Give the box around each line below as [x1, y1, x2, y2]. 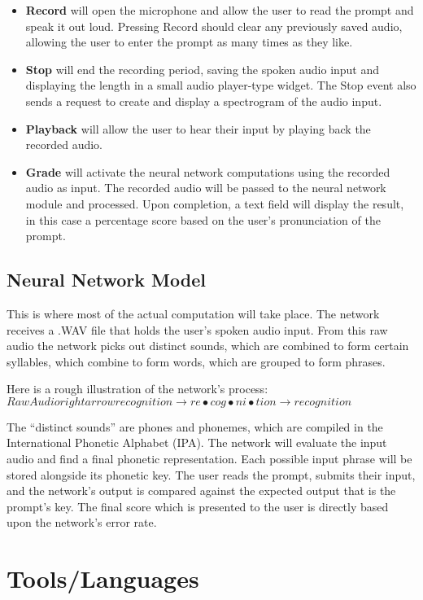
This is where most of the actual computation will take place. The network [7, 304, 380, 322]
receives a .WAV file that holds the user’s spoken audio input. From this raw [7, 321, 388, 338]
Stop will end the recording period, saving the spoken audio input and [25, 60, 380, 77]
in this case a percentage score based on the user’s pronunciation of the [25, 211, 381, 228]
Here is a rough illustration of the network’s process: [7, 380, 268, 397]
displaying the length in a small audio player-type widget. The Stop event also [25, 77, 416, 94]
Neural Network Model [7, 267, 206, 292]
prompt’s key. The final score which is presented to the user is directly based [7, 497, 389, 515]
